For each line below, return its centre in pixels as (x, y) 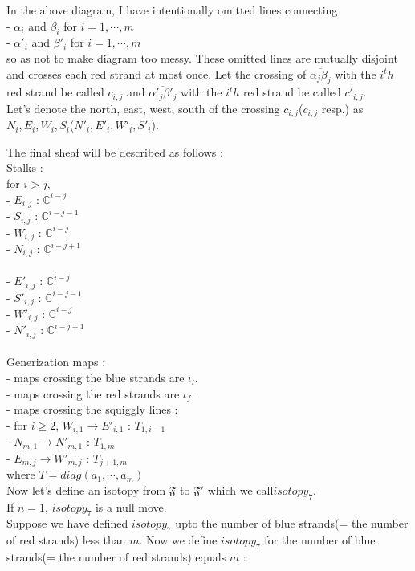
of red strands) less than (66, 540)
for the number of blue (320, 540)
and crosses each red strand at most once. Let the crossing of (157, 73)
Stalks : (25, 167)
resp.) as (342, 108)
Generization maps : (56, 362)
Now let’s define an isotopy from (86, 489)
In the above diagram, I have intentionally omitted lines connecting (172, 10)
